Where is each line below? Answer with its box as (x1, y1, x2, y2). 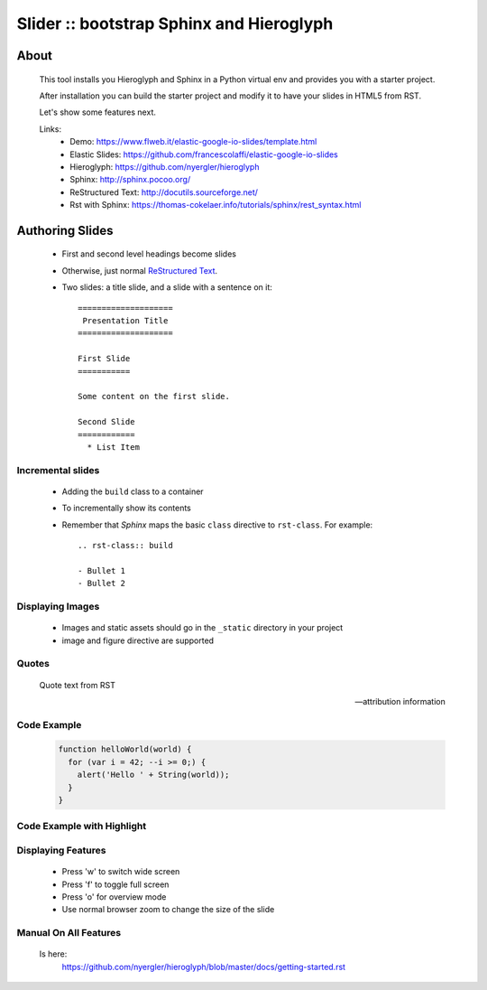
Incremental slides (16, 463, 100, 476)
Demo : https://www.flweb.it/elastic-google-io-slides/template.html (69, 136, 317, 147)
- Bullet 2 (78, 578, 126, 589)
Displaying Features (16, 844, 106, 856)
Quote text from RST (39, 679, 116, 690)
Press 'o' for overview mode (61, 891, 167, 902)
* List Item (87, 442, 140, 452)
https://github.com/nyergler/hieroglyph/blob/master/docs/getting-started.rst (61, 961, 346, 972)
